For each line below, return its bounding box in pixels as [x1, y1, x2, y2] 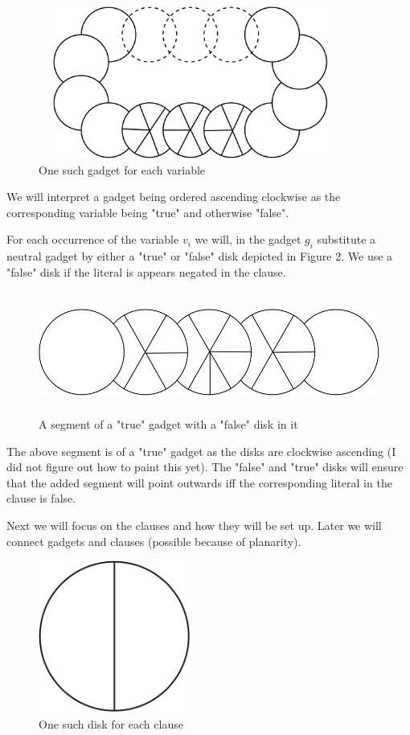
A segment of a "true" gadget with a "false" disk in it [39, 416, 298, 433]
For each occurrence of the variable [6, 231, 179, 248]
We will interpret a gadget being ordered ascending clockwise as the [6, 188, 341, 205]
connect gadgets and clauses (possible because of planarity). [6, 532, 301, 549]
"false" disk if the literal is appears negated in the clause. [6, 263, 286, 280]
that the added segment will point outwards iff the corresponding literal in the [6, 474, 392, 491]
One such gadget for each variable [39, 161, 206, 178]
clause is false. [6, 490, 76, 507]
